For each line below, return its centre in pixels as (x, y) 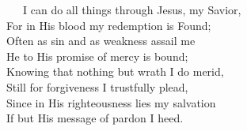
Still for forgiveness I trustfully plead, (97, 86)
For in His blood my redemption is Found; (109, 25)
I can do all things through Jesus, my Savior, (132, 9)
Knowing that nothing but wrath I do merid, (115, 71)
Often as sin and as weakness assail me (101, 41)
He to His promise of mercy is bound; (97, 56)
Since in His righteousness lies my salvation (111, 102)
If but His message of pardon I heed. (95, 118)
